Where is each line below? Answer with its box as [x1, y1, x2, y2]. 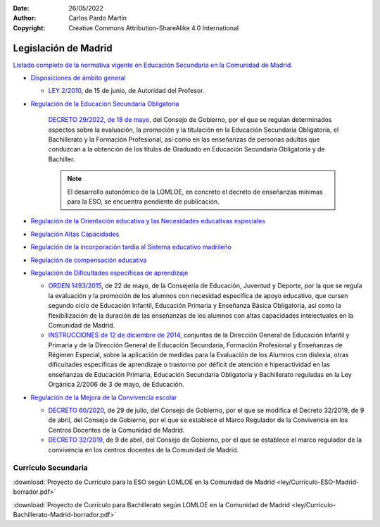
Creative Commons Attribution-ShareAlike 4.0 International [68, 23, 239, 32]
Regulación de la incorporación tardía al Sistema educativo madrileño [30, 243, 232, 252]
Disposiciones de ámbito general [30, 74, 126, 82]
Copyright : [13, 23, 46, 32]
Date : [13, 4, 30, 12]
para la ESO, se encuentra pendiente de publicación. [67, 197, 220, 206]
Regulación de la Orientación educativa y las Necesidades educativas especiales [30, 217, 265, 225]
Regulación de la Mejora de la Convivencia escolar [30, 393, 177, 402]
